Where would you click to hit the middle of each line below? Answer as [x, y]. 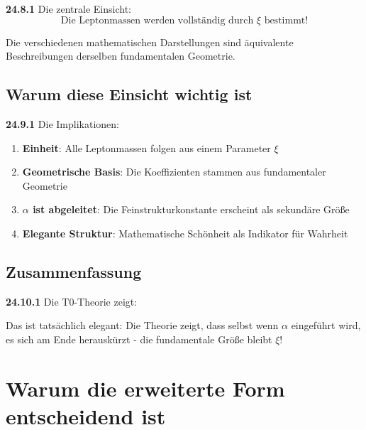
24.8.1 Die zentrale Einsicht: [68, 9]
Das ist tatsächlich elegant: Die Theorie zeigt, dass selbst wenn [142, 325]
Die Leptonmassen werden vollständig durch [157, 20]
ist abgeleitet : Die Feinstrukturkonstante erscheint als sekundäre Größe [191, 209]
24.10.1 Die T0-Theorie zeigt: [72, 301]
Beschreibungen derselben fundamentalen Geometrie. [121, 56]
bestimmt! [286, 20]
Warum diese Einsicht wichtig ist [129, 94]
